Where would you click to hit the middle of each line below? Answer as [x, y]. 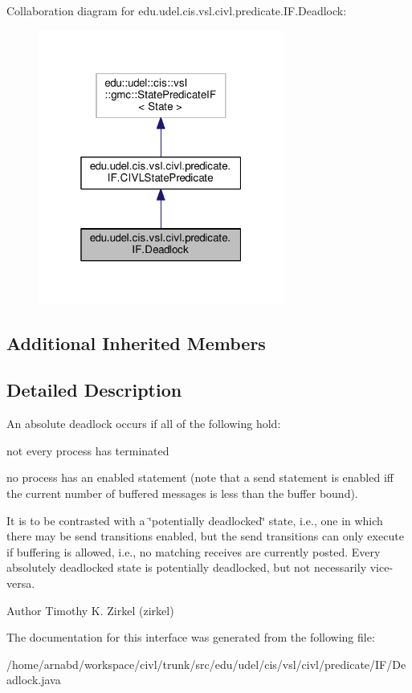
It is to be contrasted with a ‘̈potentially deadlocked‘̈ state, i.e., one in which [195, 520]
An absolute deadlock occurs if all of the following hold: [144, 424]
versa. [21, 583]
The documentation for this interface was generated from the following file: [191, 637]
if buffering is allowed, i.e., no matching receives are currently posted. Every [194, 551]
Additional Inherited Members [136, 342]
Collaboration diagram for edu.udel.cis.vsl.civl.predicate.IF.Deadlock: [177, 10]
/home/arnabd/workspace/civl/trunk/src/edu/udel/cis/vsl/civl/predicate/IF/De [206, 664]
